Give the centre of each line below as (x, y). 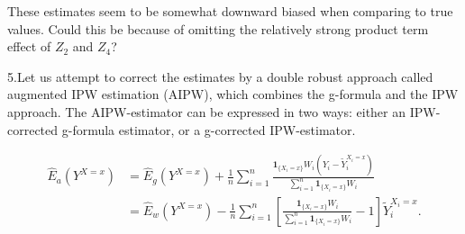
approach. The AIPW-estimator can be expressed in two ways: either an (207, 111)
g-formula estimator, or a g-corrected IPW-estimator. (209, 129)
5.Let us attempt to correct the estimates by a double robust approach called (220, 76)
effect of (29, 46)
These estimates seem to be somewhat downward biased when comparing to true (230, 11)
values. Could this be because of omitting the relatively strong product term (218, 28)
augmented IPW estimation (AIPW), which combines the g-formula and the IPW (233, 94)
